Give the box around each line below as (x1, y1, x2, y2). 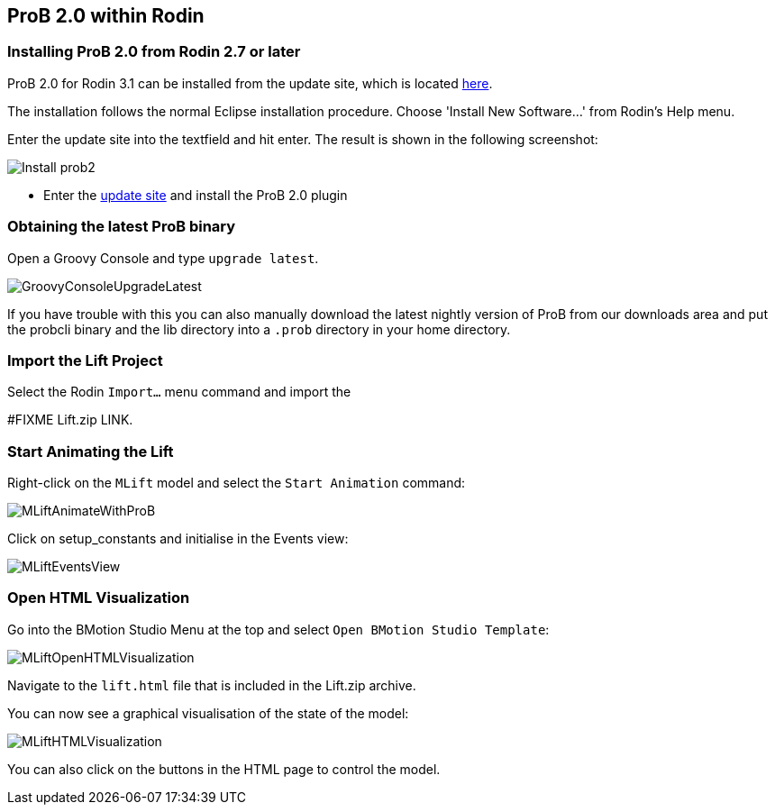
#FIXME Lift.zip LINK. (7, 412, 133, 428)
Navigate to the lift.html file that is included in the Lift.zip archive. (7, 677, 416, 693)
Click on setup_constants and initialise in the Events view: (7, 531, 349, 547)
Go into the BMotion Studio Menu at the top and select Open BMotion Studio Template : (7, 621, 550, 637)
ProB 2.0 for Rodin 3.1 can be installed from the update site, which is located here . (7, 75, 493, 91)
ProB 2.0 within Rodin (7, 5, 205, 27)
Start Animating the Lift (7, 442, 174, 461)
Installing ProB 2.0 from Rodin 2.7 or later (7, 42, 301, 61)
